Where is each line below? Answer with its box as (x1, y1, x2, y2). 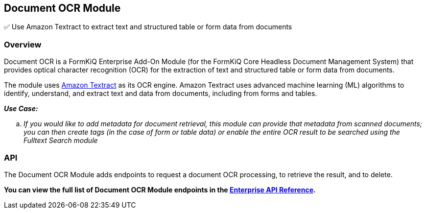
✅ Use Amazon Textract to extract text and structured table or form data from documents (4, 23, 292, 31)
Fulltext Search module (24, 136, 98, 145)
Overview (4, 39, 42, 49)
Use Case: (4, 104, 38, 113)
